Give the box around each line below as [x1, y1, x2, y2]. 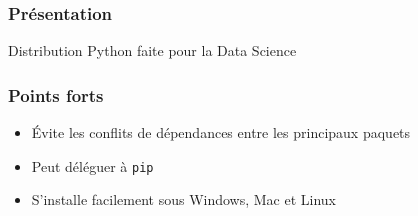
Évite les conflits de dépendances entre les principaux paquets [31, 122, 411, 143]
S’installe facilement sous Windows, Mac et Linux [31, 189, 337, 210]
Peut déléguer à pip [31, 155, 154, 176]
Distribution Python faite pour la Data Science [8, 40, 297, 61]
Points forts [8, 82, 104, 107]
